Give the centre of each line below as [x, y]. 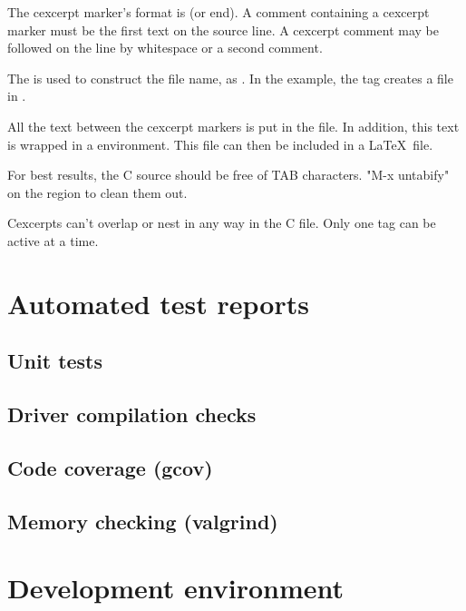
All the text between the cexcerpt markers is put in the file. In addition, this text [233, 126]
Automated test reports [158, 303]
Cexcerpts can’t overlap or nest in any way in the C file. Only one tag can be [222, 223]
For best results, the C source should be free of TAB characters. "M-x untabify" [228, 175]
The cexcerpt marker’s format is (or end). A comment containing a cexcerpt [218, 12]
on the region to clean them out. [97, 192]
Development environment [176, 588]
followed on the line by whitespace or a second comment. [165, 48]
